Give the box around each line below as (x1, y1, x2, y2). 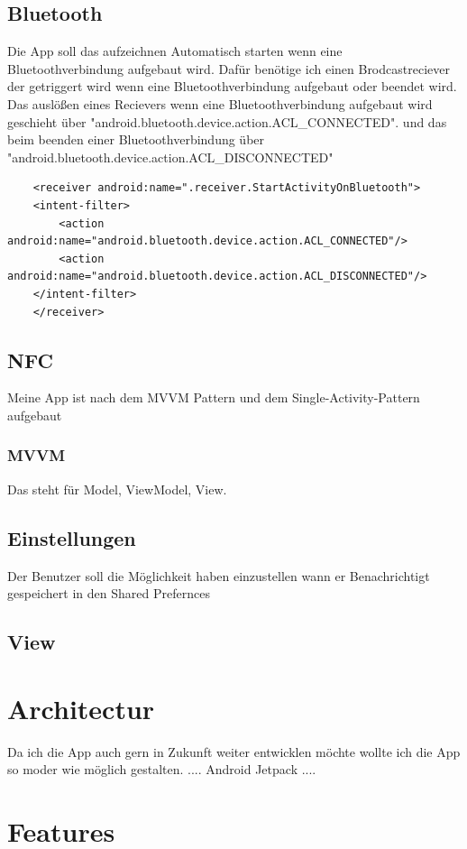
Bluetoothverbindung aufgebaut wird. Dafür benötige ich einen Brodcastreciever (7, 59, 450, 78)
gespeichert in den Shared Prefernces (7, 584, 210, 603)
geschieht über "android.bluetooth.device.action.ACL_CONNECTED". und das (7, 112, 447, 131)
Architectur (7, 689, 155, 726)
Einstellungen (7, 523, 136, 551)
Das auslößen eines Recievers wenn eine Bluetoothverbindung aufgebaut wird (7, 94, 433, 113)
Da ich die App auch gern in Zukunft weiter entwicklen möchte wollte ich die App (7, 742, 461, 761)
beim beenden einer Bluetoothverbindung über (7, 130, 265, 149)
